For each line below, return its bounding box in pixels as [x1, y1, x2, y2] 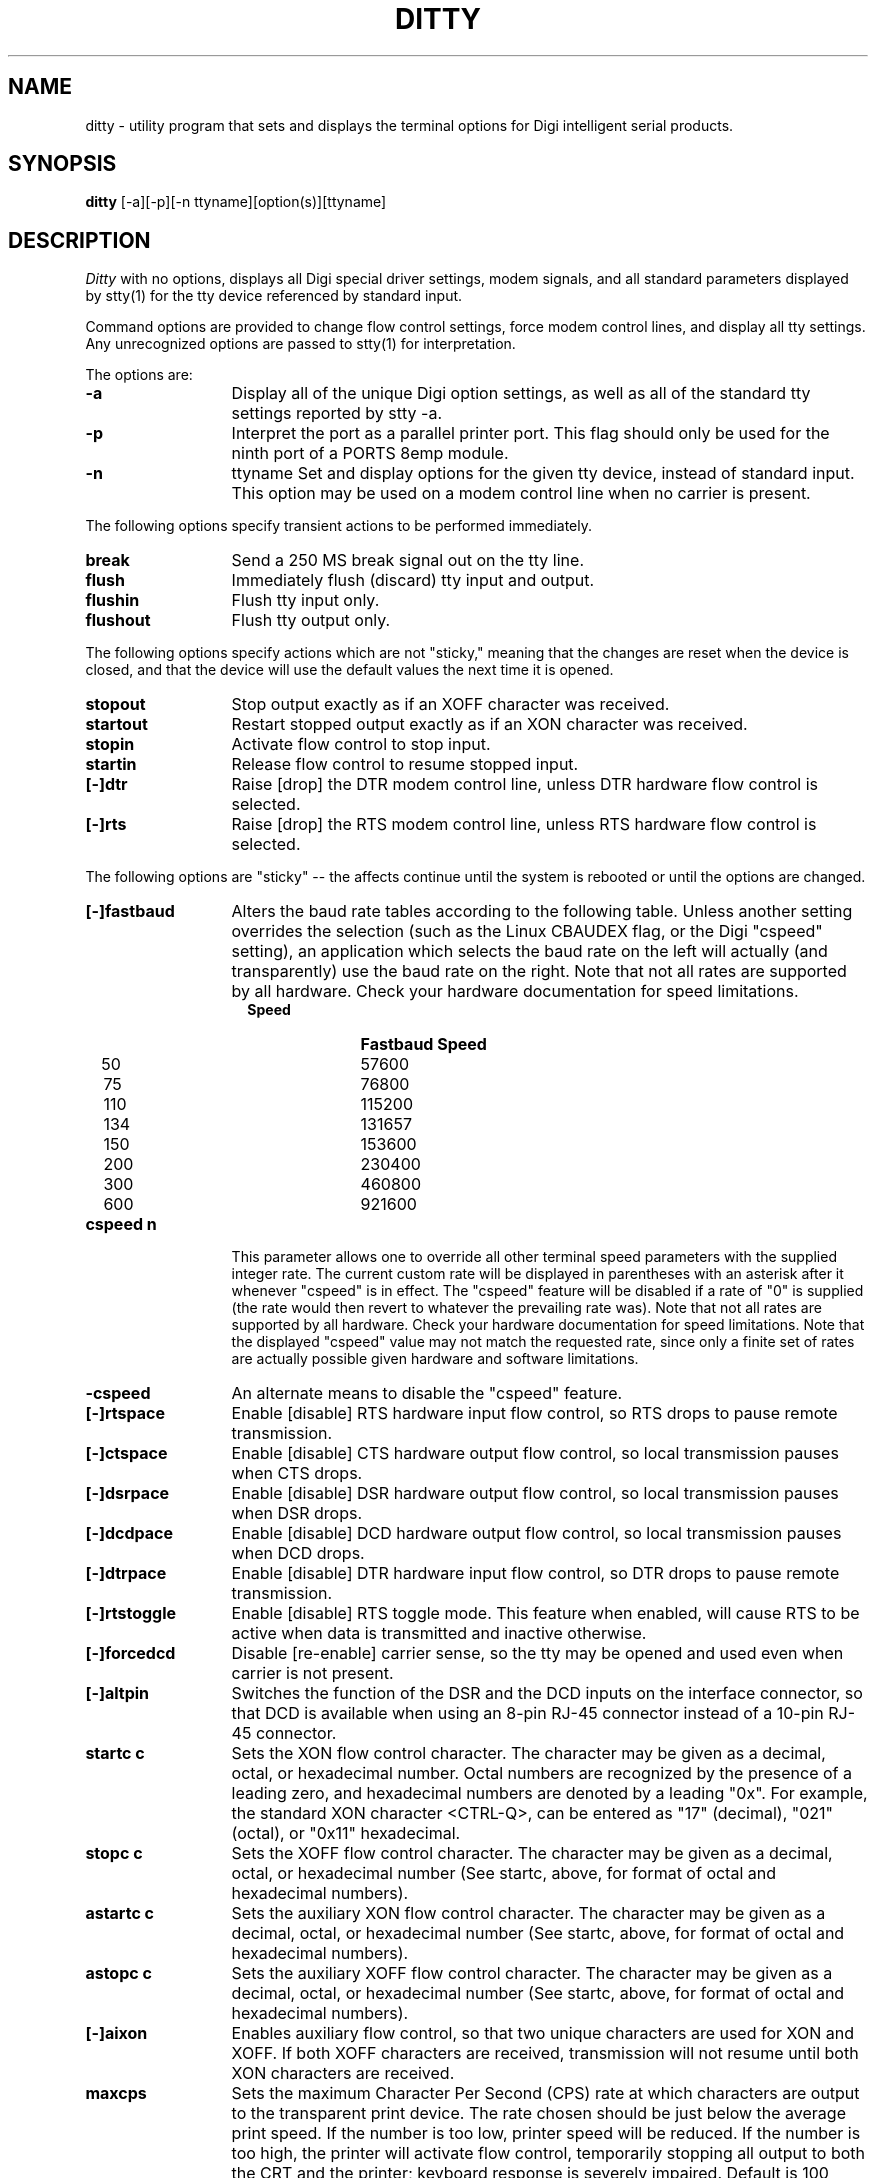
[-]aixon [85, 2023, 148, 2044]
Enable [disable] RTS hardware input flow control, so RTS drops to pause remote [231, 1403, 838, 1424]
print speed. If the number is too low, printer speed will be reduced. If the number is [231, 2123, 861, 2144]
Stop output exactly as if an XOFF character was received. [231, 694, 670, 715]
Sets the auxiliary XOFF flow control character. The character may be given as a [231, 1963, 833, 1984]
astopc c [85, 1963, 152, 1984]
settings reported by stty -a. [231, 403, 443, 424]
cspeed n [85, 1214, 157, 1235]
